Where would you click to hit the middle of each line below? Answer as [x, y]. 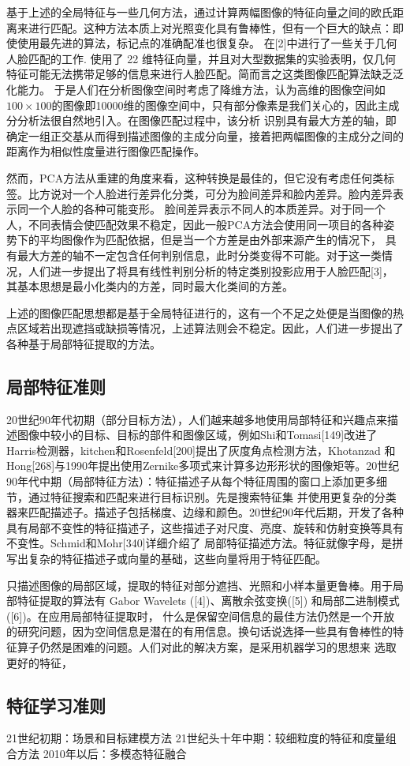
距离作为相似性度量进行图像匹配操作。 [106, 151]
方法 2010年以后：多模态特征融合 [102, 753]
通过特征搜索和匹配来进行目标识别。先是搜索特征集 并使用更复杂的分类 [212, 496]
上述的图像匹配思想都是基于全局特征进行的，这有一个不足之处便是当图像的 [199, 312]
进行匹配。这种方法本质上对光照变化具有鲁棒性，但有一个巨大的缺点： [210, 27]
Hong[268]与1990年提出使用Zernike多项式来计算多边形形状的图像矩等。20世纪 [203, 466]
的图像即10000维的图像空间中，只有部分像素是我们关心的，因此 [214, 105]
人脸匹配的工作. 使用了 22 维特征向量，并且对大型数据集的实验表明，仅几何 [201, 58]
